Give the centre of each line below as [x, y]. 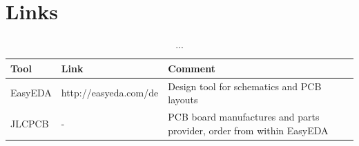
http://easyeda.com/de [110, 93]
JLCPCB [30, 123]
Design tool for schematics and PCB [245, 86]
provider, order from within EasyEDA [248, 130]
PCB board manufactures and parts [244, 116]
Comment [192, 68]
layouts [183, 100]
